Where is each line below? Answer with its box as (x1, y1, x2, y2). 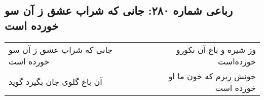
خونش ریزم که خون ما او (168, 70, 256, 82)
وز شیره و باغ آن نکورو (176, 43, 256, 55)
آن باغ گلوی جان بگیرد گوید (9, 76, 102, 88)
